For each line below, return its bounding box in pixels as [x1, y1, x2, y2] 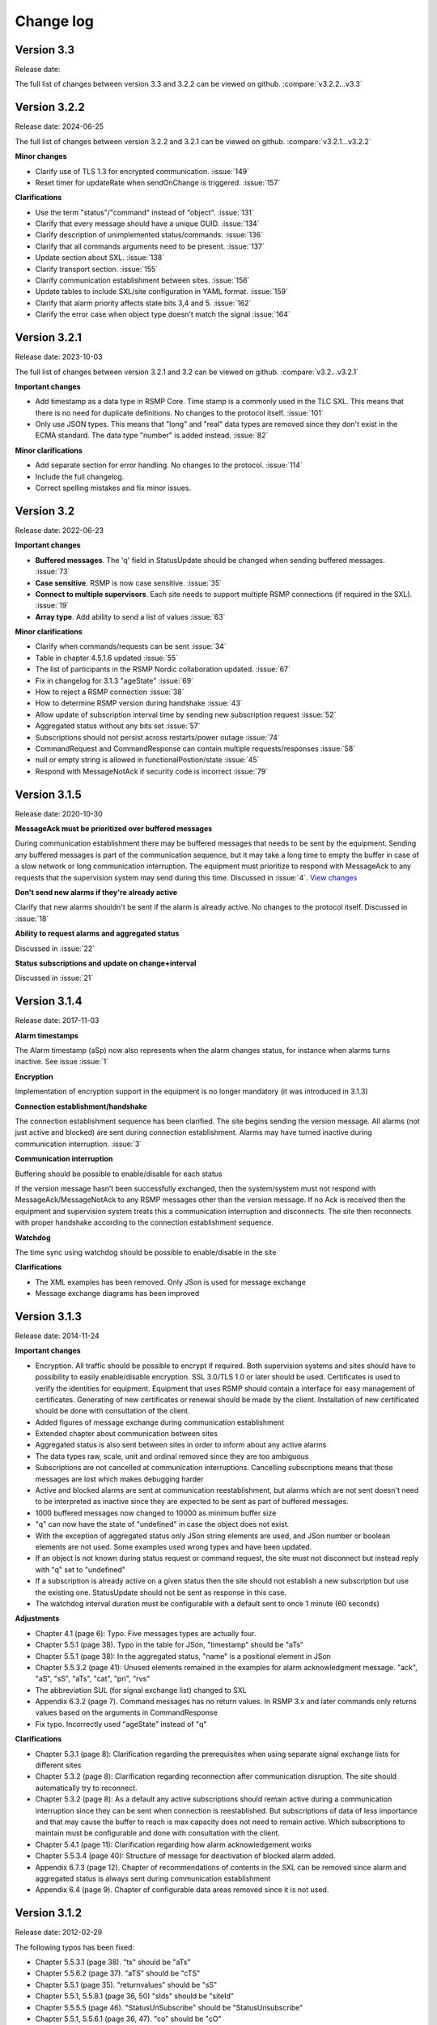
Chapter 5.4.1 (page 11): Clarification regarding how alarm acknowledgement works [35, 1840, 312, 1849]
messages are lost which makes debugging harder [35, 1474, 204, 1484]
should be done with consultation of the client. [35, 1406, 190, 1416]
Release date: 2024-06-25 [15, 122, 104, 131]
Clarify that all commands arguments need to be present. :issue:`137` [35, 241, 265, 251]
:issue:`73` [35, 567, 70, 577]
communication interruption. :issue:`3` [15, 1139, 142, 1149]
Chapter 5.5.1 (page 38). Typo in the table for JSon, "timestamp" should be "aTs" [35, 1640, 303, 1650]
